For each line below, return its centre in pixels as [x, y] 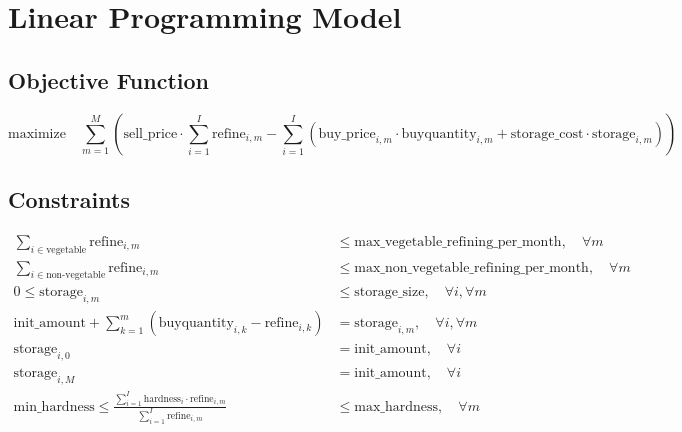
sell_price [150, 133]
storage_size [389, 292]
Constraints [69, 198]
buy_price [347, 133]
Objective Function [109, 79]
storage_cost [547, 133]
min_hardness [54, 406]
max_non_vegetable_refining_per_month [471, 267]
